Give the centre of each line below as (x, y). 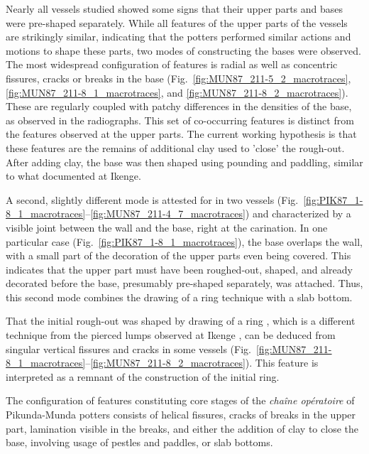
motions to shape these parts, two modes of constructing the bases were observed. (183, 50)
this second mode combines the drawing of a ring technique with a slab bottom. (179, 297)
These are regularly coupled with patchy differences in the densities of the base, (179, 106)
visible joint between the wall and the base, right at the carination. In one (167, 227)
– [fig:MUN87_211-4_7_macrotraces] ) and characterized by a (218, 214)
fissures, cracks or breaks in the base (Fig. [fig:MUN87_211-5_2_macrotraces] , (178, 78)
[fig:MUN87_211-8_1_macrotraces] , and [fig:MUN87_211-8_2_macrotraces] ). (177, 92)
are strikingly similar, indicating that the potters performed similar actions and (178, 37)
